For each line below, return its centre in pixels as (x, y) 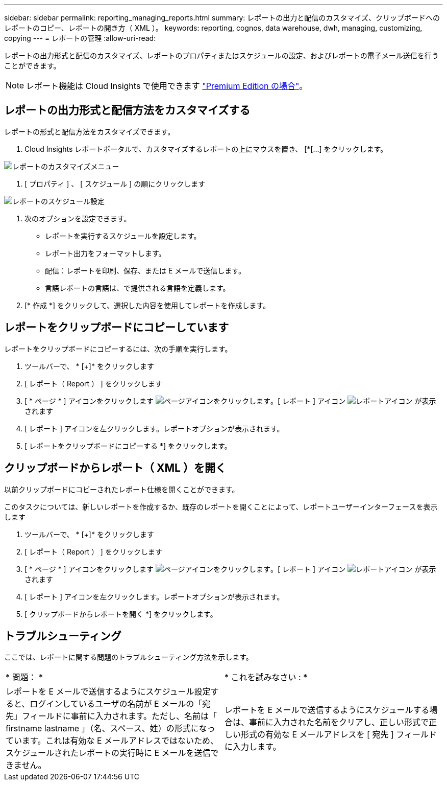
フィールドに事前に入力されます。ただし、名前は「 (120, 716)
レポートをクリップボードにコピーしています (117, 328)
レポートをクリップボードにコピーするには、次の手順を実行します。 (118, 349)
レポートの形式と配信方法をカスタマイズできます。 (90, 131)
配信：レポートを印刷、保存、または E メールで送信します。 (145, 270)
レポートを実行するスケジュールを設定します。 (123, 236)
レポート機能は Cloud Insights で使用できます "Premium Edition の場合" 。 (167, 86)
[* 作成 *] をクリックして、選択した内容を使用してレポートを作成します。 (147, 305)
